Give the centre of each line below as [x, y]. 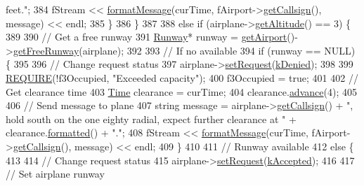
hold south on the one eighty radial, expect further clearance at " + [151, 119]
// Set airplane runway [55, 174]
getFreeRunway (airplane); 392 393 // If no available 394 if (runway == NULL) [184, 50]
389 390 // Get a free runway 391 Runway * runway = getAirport [147, 37]
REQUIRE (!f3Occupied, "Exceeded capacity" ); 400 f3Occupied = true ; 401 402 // [182, 77]
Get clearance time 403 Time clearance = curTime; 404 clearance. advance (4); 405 [181, 91]
